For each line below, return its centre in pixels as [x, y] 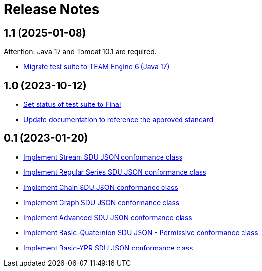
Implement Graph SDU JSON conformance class [101, 202]
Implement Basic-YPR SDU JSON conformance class [108, 248]
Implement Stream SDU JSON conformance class [103, 157]
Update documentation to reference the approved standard [119, 120]
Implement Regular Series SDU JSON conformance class [115, 172]
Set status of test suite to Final [72, 104]
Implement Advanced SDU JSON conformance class [108, 217]
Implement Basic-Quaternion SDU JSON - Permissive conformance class [141, 232]
